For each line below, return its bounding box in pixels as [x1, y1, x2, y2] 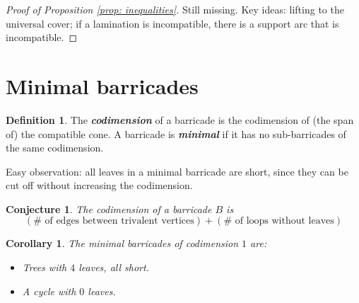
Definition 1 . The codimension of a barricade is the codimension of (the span [6, 112, 354, 127]
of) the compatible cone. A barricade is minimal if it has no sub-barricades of [6, 126, 346, 141]
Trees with [22, 260, 67, 275]
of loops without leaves [235, 216, 334, 227]
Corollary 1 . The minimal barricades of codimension [6, 236, 239, 251]
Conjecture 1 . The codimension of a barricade [6, 201, 212, 216]
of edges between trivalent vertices [45, 216, 194, 227]
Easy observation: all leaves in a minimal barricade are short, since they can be [6, 164, 348, 178]
